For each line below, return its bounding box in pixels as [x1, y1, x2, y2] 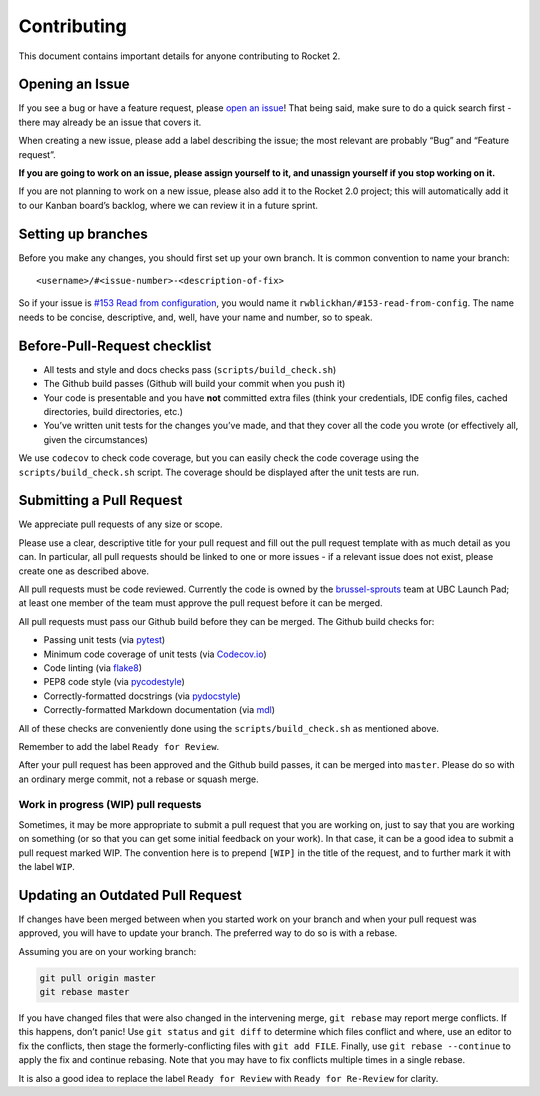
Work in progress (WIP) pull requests [18, 798, 202, 812]
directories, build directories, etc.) [43, 405, 184, 417]
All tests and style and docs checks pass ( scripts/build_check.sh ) [43, 363, 337, 375]
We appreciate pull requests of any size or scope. [18, 518, 223, 530]
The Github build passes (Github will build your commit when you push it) [43, 378, 346, 390]
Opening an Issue [18, 76, 130, 93]
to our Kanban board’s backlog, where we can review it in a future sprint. [18, 199, 319, 211]
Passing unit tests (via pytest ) [43, 634, 166, 646]
